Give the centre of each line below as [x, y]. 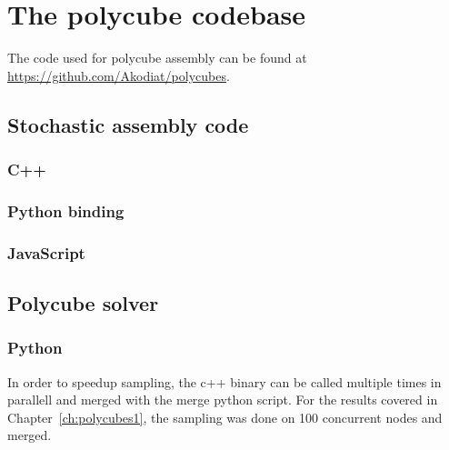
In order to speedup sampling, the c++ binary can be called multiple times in [224, 381]
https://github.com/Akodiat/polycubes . [119, 75]
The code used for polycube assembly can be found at [157, 58]
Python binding [66, 210]
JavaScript [46, 252]
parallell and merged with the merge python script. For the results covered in [223, 400]
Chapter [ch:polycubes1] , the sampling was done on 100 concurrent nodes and [225, 417]
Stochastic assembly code [128, 124]
